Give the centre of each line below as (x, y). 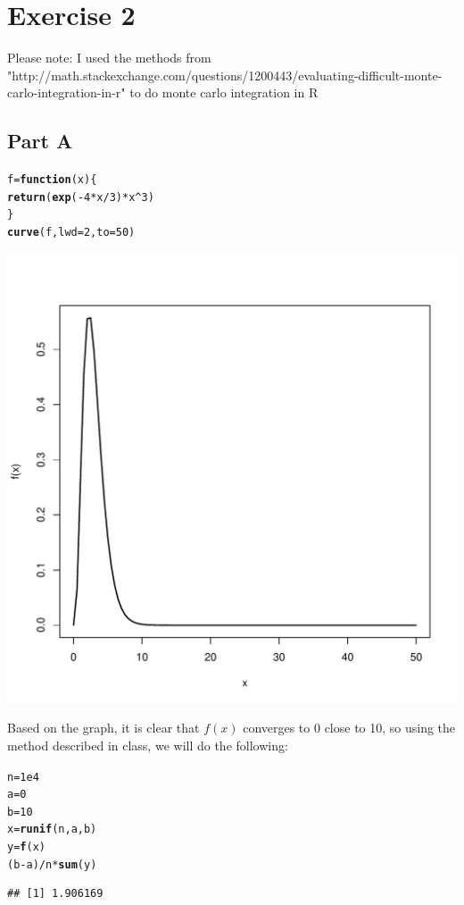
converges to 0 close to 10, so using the (349, 728)
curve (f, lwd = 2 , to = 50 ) (71, 233)
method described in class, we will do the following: (148, 745)
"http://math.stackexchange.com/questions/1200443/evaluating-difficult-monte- (225, 75)
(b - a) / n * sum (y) (52, 864)
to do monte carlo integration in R (224, 92)
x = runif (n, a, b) (52, 830)
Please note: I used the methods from (109, 58)
